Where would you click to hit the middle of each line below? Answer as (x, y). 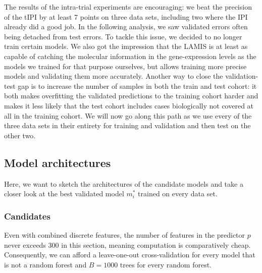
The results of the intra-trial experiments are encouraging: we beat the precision (128, 7)
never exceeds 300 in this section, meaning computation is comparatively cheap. (127, 244)
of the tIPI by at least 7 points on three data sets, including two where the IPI (126, 16)
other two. (20, 135)
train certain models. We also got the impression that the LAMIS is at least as (126, 46)
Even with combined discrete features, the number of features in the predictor (125, 234)
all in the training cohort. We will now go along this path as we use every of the (128, 115)
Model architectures (58, 162)
